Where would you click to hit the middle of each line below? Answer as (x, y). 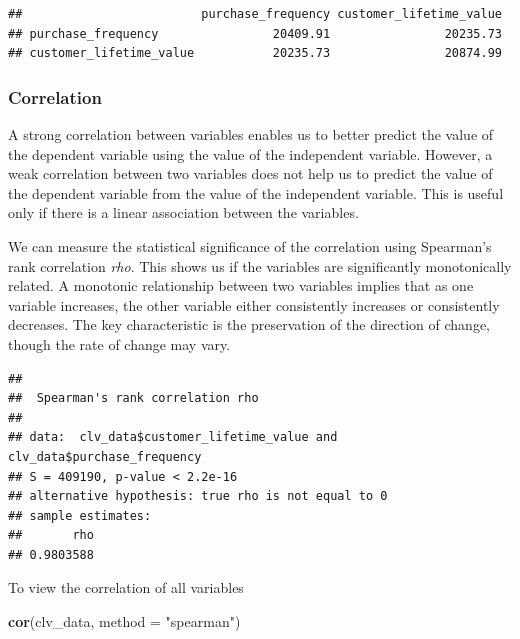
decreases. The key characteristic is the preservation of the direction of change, (249, 324)
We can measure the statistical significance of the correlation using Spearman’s (250, 245)
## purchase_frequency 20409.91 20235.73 (255, 33)
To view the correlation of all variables (126, 587)
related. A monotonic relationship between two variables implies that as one (241, 285)
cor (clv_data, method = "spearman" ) (124, 621)
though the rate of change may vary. (119, 343)
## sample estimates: (80, 515)
